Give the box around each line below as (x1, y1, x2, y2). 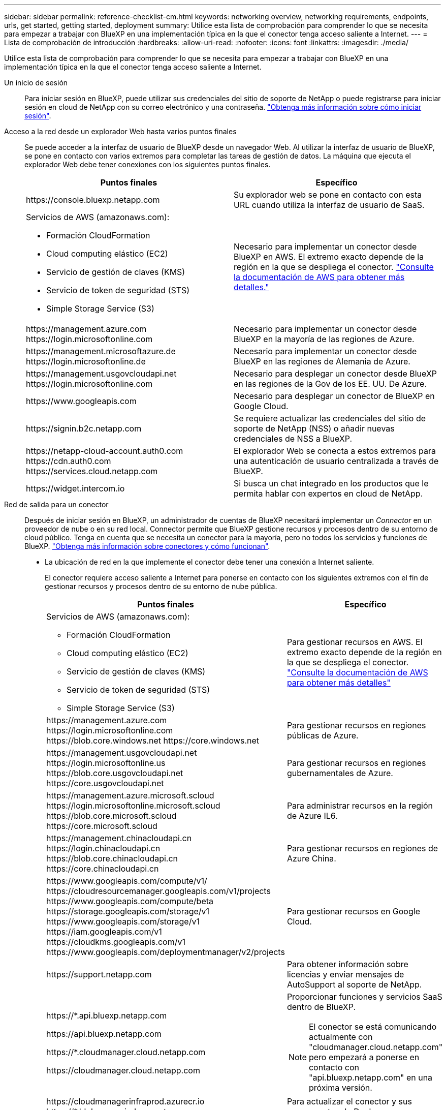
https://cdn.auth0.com (26, 456, 111, 466)
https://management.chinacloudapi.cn (46, 833, 192, 843)
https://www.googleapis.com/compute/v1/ (46, 876, 207, 886)
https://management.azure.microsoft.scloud (46, 790, 214, 800)
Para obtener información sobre (286, 959, 408, 969)
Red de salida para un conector (4, 500, 109, 509)
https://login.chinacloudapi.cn (46, 843, 161, 853)
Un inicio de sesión (4, 78, 68, 87)
